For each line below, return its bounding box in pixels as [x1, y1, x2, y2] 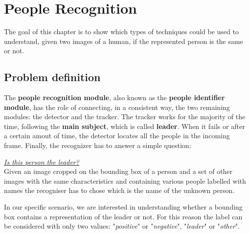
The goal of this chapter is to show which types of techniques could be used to [4, 26, 239, 37]
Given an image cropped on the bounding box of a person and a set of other [4, 166, 233, 176]
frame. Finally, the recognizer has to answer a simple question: [4, 140, 191, 150]
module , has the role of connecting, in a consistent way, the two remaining [4, 102, 230, 112]
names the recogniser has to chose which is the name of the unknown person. [4, 185, 235, 195]
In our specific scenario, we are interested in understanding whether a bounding [4, 202, 243, 212]
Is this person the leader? [4, 156, 79, 167]
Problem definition [4, 69, 101, 85]
